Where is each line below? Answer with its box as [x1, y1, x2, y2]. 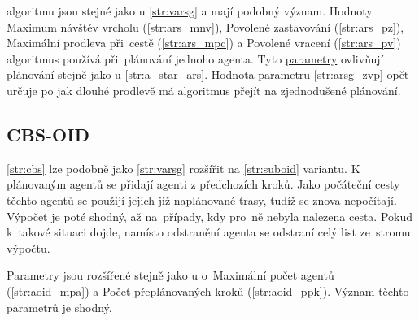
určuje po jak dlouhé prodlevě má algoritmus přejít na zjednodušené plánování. [7, 81, 401, 98]
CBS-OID [7, 121, 89, 146]
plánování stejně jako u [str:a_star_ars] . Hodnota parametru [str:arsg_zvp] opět [7, 66, 409, 83]
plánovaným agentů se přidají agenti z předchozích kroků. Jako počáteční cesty [7, 176, 400, 193]
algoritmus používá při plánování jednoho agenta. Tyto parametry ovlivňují [7, 50, 384, 67]
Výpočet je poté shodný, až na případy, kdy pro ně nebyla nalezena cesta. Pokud [7, 207, 413, 224]
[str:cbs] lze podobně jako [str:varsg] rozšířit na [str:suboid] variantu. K [7, 159, 360, 176]
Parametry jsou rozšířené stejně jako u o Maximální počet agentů [7, 267, 334, 284]
